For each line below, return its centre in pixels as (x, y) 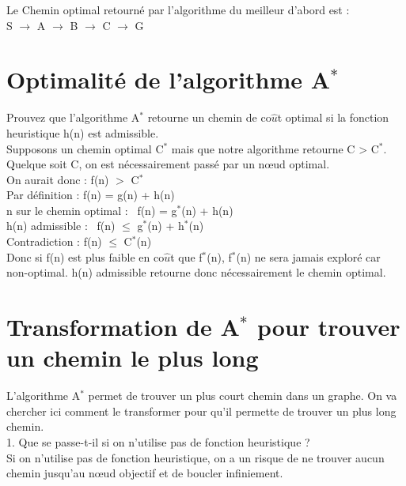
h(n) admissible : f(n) (61, 226)
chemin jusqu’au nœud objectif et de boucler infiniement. (145, 473)
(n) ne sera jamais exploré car (308, 256)
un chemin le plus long (133, 358)
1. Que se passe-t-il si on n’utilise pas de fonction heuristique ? (158, 441)
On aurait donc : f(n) (58, 179)
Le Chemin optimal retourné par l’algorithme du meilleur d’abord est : (178, 9)
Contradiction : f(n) (54, 241)
